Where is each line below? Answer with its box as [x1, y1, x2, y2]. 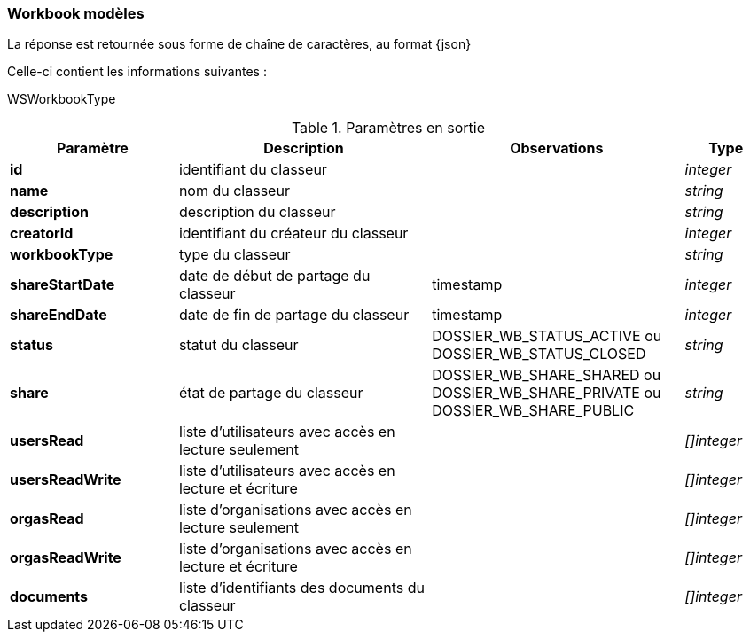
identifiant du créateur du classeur [178, 224, 409, 243]
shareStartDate [10, 276, 115, 294]
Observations [510, 139, 604, 158]
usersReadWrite [10, 471, 121, 489]
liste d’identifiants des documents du [178, 579, 425, 597]
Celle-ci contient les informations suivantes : [7, 64, 267, 80]
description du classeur [178, 203, 336, 222]
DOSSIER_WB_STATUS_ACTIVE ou [432, 327, 662, 346]
